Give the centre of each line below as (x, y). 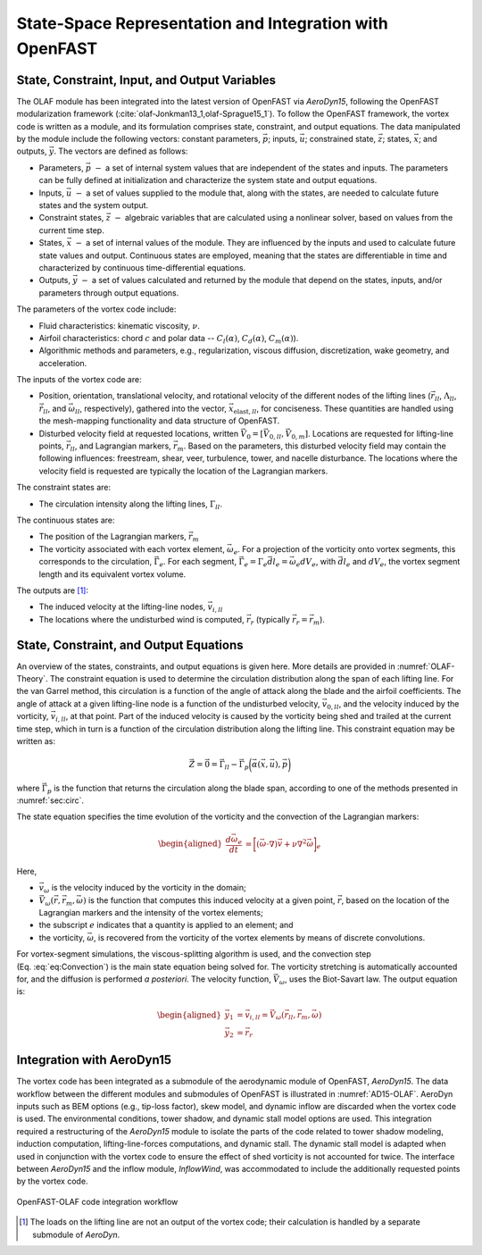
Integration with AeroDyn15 (94, 1060)
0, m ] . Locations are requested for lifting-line (373, 435)
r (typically (270, 620)
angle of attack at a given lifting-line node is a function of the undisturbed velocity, (168, 703)
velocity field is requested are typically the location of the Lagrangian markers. (183, 471)
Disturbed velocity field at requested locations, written (139, 433)
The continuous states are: (66, 520)
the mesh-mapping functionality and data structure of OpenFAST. (159, 421)
